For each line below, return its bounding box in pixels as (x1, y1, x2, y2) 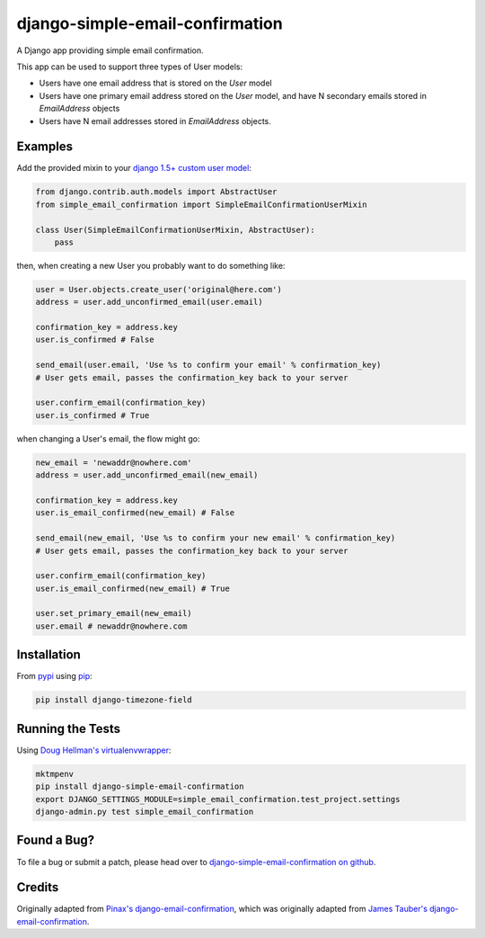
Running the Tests (16, 720, 121, 737)
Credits (16, 880, 59, 895)
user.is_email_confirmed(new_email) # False (35, 508, 235, 518)
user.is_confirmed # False (35, 335, 154, 345)
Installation (16, 648, 81, 663)
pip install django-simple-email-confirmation (35, 782, 244, 791)
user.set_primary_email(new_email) (35, 608, 192, 619)
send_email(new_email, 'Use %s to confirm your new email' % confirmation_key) (35, 533, 396, 543)
